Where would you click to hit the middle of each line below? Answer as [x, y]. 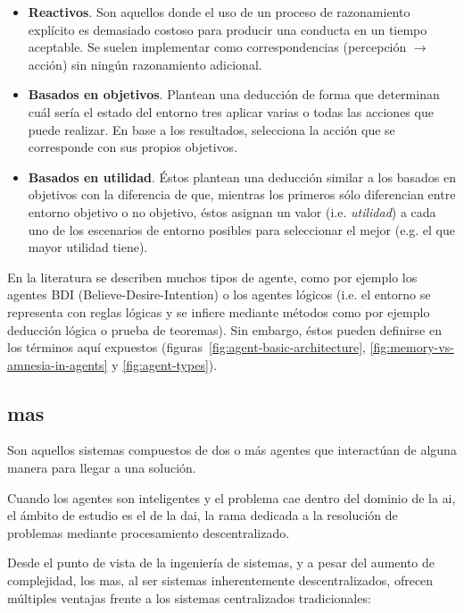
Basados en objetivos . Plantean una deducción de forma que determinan [234, 94]
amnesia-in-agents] [58, 364]
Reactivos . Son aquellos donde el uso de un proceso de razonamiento [219, 12]
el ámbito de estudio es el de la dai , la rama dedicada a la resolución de [203, 515]
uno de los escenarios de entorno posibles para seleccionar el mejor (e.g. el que [241, 229]
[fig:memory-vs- [412, 347]
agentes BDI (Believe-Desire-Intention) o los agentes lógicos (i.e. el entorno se [219, 294]
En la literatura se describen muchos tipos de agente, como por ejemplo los [212, 277]
